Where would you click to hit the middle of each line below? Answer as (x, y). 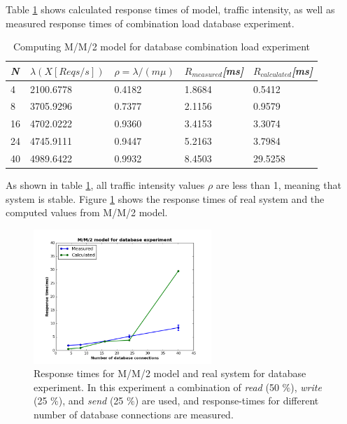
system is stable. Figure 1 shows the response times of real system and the (165, 198)
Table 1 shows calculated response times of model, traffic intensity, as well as (170, 9)
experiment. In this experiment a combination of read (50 (156, 387)
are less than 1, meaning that (278, 185)
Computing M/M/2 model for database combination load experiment (161, 47)
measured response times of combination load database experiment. (150, 23)
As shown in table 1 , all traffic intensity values (105, 185)
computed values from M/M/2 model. (87, 212)
